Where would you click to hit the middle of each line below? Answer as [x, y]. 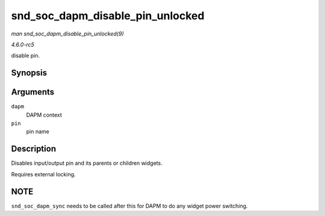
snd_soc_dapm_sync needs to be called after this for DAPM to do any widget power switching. [129, 206]
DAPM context [44, 115]
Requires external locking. [43, 174]
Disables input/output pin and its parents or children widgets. [87, 163]
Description [34, 149]
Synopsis [29, 73]
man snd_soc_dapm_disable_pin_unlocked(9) [67, 34]
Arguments [33, 92]
